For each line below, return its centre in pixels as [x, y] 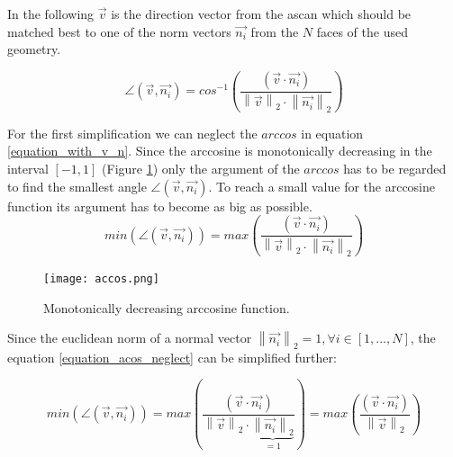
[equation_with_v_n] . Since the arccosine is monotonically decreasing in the [220, 151]
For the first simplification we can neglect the [132, 133]
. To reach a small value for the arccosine [322, 186]
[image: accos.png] [101, 279]
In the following [51, 13]
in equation [332, 133]
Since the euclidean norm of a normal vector [130, 338]
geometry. [34, 49]
